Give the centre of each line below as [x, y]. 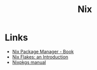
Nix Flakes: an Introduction [40, 57]
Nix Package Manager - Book [43, 51]
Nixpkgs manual [29, 62]
